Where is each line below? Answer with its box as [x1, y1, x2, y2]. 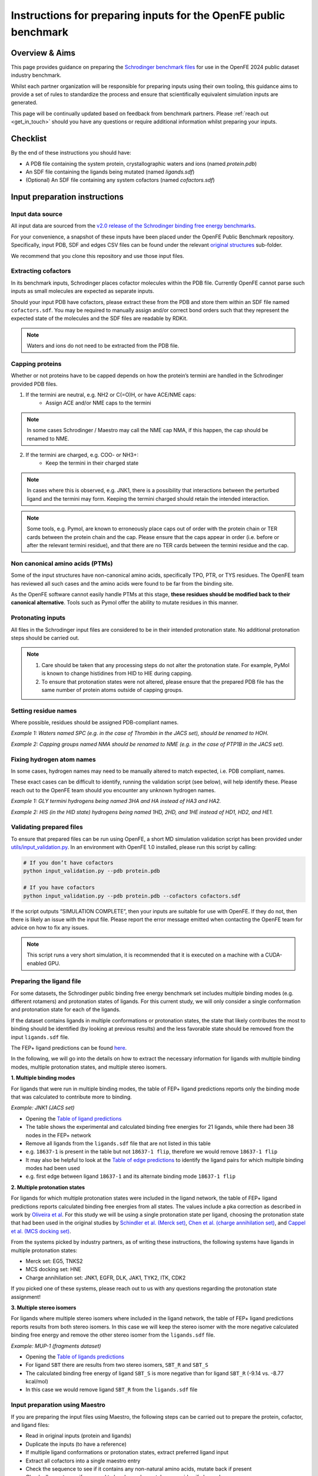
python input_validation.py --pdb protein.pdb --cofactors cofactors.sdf [23, 892, 241, 899]
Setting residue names [11, 706, 77, 714]
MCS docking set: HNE [25, 1266, 82, 1273]
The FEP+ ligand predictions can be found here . [11, 1044, 127, 1052]
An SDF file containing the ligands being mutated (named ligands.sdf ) [25, 168, 195, 175]
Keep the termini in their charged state [45, 459, 139, 466]
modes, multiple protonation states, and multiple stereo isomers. [11, 1063, 167, 1070]
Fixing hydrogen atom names [11, 755, 97, 763]
